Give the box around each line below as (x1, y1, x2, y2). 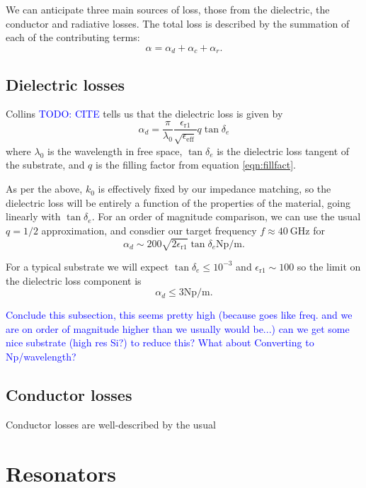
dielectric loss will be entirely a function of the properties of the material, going (6, 195, 350, 210)
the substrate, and (6, 157, 85, 172)
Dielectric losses (6, 73, 125, 95)
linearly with (6, 209, 61, 224)
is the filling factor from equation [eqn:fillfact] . (96, 157, 296, 172)
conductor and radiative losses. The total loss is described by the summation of (6, 16, 350, 30)
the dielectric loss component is (6, 273, 142, 288)
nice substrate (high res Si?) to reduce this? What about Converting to (6, 335, 314, 350)
